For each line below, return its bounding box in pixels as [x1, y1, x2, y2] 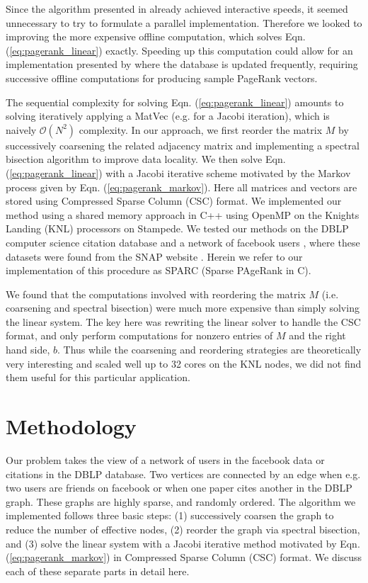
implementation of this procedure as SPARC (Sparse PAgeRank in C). [6, 263, 311, 278]
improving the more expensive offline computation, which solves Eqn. [6, 29, 306, 44]
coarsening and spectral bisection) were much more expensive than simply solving [6, 300, 360, 315]
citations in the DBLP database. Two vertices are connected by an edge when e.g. [6, 466, 361, 481]
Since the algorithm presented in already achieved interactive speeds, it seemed [6, 1, 348, 16]
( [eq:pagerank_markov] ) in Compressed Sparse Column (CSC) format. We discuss [6, 550, 362, 565]
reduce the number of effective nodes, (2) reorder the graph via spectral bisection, [6, 521, 360, 536]
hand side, [6, 342, 50, 357]
